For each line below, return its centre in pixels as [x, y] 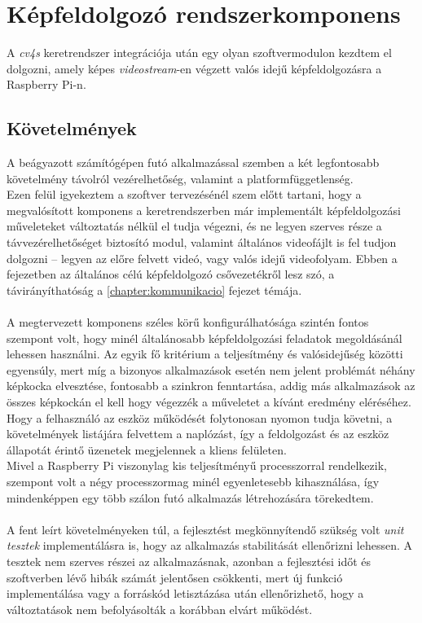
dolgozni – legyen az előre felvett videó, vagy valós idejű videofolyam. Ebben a [202, 258]
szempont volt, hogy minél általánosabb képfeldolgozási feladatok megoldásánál [204, 338]
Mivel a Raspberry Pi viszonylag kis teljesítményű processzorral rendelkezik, [197, 465]
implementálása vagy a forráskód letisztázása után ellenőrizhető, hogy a [185, 593]
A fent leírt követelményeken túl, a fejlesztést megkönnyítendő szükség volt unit [205, 529]
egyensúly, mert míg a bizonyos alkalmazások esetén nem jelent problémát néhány [211, 369]
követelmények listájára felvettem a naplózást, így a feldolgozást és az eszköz [198, 434]
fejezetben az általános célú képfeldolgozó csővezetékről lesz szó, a [171, 274]
